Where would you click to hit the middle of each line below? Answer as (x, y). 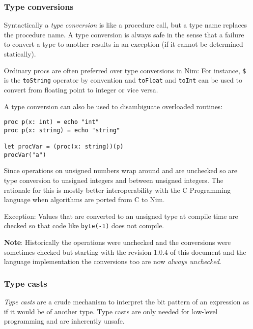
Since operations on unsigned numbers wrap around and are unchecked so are (121, 170)
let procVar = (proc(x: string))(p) (64, 147)
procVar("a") (25, 155)
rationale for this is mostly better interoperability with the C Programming (117, 190)
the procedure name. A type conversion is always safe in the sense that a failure (124, 34)
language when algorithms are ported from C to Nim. (84, 199)
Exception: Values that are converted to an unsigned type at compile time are (121, 216)
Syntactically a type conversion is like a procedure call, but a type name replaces (126, 25)
